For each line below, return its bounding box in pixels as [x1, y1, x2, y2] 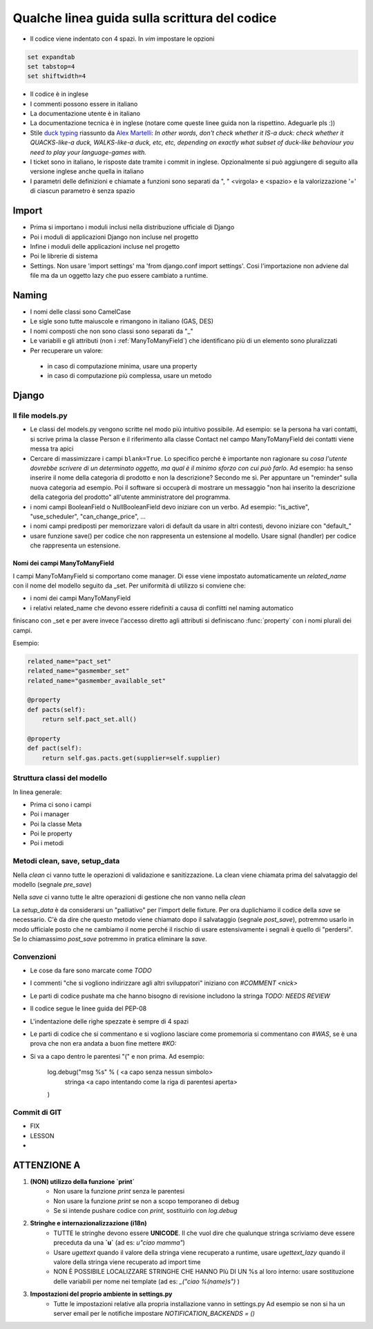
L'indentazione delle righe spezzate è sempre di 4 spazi [30, 1017, 189, 1026]
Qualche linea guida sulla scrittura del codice [12, 10, 277, 26]
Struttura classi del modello [12, 773, 107, 783]
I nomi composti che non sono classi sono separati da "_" [30, 327, 193, 335]
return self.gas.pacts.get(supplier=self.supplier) [41, 754, 221, 762]
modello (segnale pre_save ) [12, 880, 92, 888]
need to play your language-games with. [30, 148, 146, 156]
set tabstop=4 [27, 62, 75, 70]
